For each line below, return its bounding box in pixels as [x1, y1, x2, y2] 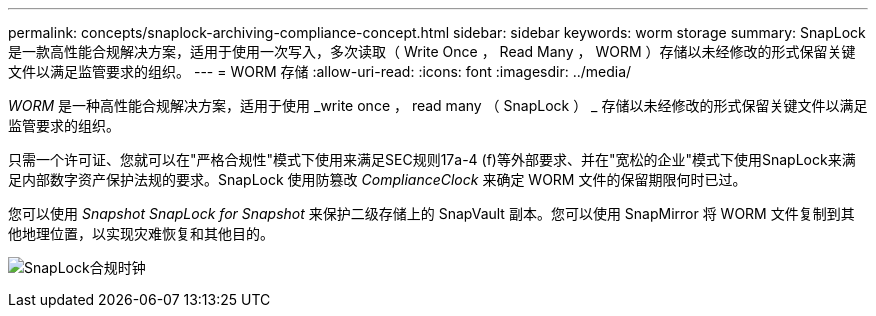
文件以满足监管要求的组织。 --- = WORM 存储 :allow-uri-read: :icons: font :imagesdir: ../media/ [8, 63, 632, 80]
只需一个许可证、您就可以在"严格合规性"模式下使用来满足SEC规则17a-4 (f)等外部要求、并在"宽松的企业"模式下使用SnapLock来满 [8, 151, 856, 168]
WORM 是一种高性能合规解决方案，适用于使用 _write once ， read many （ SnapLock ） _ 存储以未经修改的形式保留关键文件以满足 [8, 97, 868, 114]
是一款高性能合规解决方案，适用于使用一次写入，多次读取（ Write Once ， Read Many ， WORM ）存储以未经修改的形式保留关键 [8, 43, 856, 60]
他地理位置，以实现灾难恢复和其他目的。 [8, 225, 274, 242]
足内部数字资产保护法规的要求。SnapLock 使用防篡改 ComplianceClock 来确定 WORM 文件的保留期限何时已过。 [8, 171, 747, 188]
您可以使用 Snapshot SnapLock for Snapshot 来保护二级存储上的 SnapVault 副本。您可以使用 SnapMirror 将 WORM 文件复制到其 [8, 205, 855, 222]
